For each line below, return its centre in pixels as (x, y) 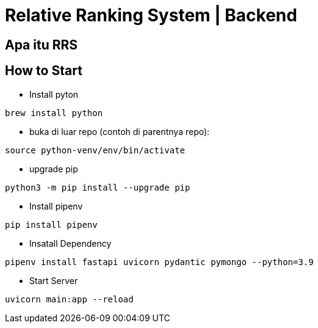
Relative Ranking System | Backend (151, 15)
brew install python (54, 113)
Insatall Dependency (70, 243)
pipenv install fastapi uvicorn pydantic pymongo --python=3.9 (159, 262)
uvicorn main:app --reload (69, 299)
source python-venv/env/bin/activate (95, 150)
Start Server (54, 280)
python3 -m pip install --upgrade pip (98, 187)
